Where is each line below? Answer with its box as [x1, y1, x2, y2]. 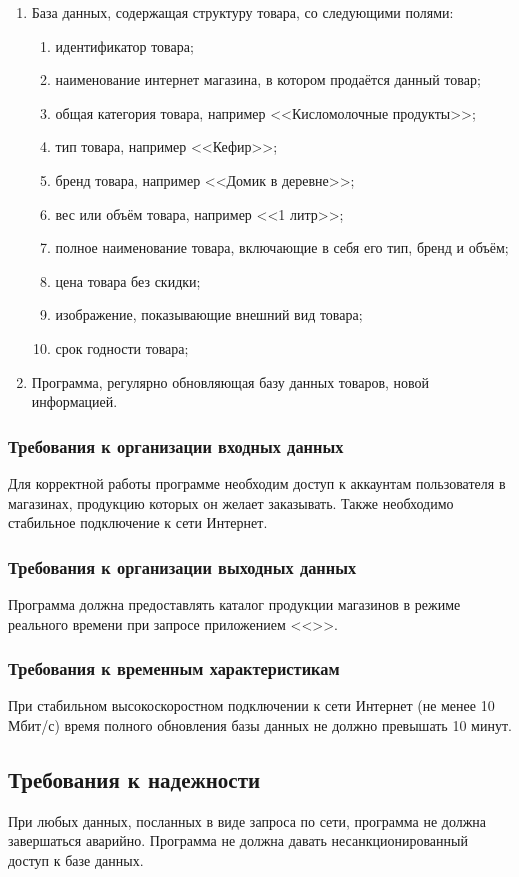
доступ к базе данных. [8, 849, 144, 870]
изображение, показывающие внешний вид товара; [55, 304, 363, 325]
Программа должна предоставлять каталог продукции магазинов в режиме [8, 593, 461, 614]
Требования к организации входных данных [8, 433, 344, 458]
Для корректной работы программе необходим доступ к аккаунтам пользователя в [8, 472, 506, 493]
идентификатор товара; [55, 35, 194, 56]
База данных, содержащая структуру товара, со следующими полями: [31, 2, 454, 22]
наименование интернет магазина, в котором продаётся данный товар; [55, 69, 481, 90]
